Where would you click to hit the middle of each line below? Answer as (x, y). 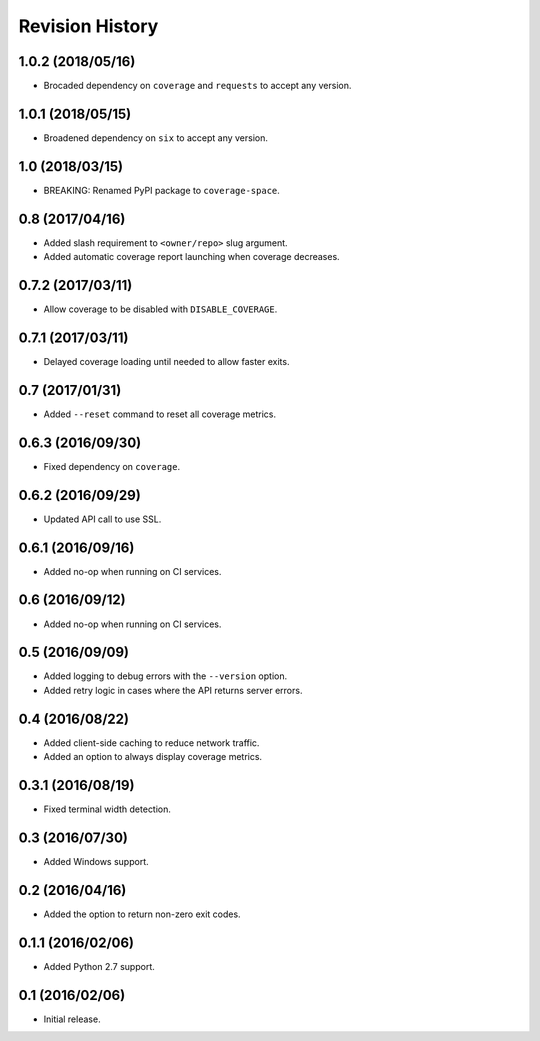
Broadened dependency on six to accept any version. (156, 137)
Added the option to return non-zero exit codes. (142, 914)
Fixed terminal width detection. (107, 809)
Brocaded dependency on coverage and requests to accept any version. (197, 86)
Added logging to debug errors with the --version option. (165, 676)
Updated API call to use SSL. (102, 519)
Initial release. (72, 1019)
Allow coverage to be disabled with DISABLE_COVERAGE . (160, 309)
